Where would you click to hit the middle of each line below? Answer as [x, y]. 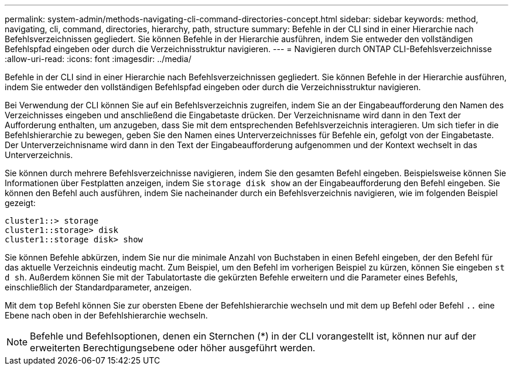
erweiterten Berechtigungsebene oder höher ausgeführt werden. [173, 348]
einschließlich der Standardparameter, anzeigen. [98, 287]
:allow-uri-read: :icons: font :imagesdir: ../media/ [98, 59]
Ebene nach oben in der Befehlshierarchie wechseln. [106, 315]
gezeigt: [20, 203]
